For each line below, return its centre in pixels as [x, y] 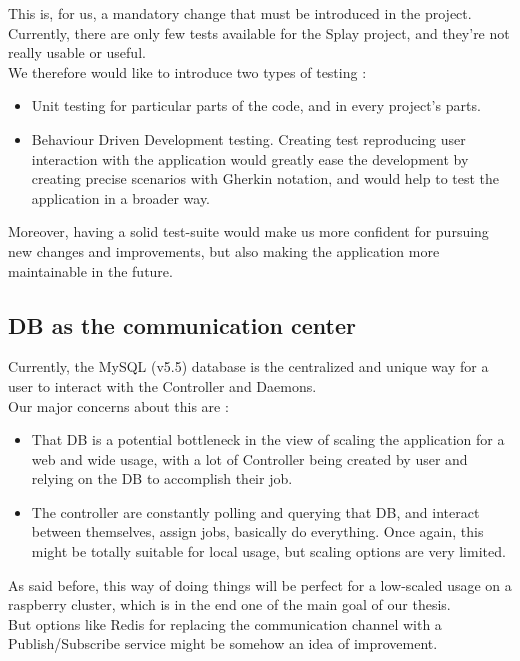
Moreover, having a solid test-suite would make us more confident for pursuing [248, 231]
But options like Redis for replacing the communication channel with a [225, 623]
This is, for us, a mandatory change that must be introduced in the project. [240, 13]
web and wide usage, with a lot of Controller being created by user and [249, 458]
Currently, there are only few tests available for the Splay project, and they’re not [259, 32]
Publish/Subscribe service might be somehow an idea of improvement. [223, 643]
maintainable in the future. [90, 270]
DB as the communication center [182, 324]
